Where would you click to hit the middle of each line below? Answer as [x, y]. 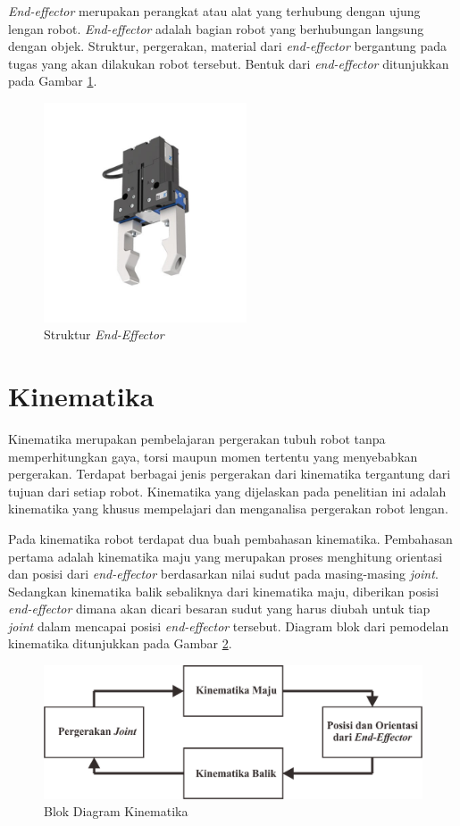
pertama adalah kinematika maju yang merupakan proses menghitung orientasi [226, 556]
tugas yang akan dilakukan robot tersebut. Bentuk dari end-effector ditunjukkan [229, 63]
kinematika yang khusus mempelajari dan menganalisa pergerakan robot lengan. [228, 509]
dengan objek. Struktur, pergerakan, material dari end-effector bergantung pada [227, 46]
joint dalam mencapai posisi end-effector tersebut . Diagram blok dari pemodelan [229, 626]
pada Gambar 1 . [53, 81]
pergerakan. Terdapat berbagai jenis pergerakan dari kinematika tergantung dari [230, 474]
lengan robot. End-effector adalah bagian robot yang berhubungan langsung [216, 28]
